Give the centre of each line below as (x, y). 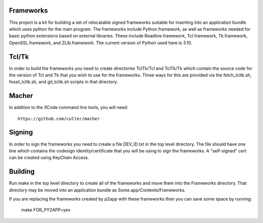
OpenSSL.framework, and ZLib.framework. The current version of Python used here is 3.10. (101, 43)
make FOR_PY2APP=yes (46, 210)
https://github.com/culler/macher (59, 119)
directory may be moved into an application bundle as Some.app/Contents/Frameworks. (97, 190)
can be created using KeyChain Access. (49, 158)
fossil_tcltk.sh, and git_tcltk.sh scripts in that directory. (63, 82)
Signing (21, 132)
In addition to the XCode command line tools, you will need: (69, 108)
